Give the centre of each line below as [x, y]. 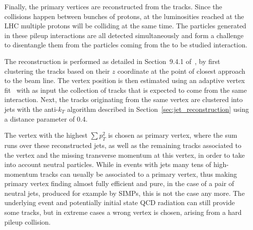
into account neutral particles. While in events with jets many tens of [108, 164]
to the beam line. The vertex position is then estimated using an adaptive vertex [125, 80]
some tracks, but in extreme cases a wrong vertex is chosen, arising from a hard [123, 212]
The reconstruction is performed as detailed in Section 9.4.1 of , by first [112, 61]
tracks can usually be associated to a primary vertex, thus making [139, 174]
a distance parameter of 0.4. [46, 118]
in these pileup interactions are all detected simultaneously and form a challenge [124, 35]
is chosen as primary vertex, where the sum [173, 135]
